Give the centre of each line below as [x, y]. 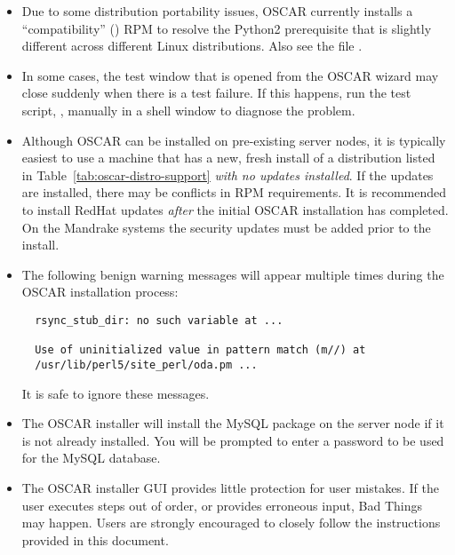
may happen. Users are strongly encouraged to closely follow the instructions [231, 523]
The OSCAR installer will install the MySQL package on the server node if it [233, 423]
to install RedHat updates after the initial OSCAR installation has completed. [235, 209]
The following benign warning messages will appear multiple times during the [233, 274]
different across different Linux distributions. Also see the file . [192, 46]
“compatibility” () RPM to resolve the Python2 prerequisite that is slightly [227, 28]
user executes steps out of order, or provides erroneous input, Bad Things [222, 505]
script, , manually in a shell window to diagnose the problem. [188, 110]
